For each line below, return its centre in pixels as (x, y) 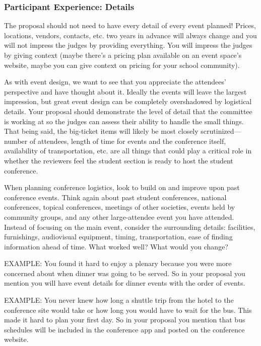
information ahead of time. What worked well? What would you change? (116, 246)
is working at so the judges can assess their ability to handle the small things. (124, 121)
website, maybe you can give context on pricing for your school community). (122, 65)
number (16, 141)
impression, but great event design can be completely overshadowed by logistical (128, 101)
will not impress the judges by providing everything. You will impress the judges (128, 45)
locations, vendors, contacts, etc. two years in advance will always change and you (130, 35)
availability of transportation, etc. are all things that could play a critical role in (128, 151)
